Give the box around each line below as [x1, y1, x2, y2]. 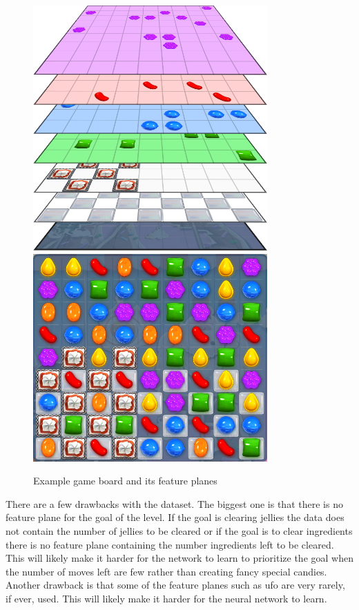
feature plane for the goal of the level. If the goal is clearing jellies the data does [6, 510, 345, 524]
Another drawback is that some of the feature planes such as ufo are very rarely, [6, 578, 345, 592]
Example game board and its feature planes [33, 473, 217, 488]
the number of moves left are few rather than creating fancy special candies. [6, 564, 327, 578]
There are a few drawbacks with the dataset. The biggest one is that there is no [6, 496, 343, 511]
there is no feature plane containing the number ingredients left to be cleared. [6, 537, 334, 551]
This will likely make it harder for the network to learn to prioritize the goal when [6, 551, 353, 565]
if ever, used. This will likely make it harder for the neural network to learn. [6, 591, 327, 605]
